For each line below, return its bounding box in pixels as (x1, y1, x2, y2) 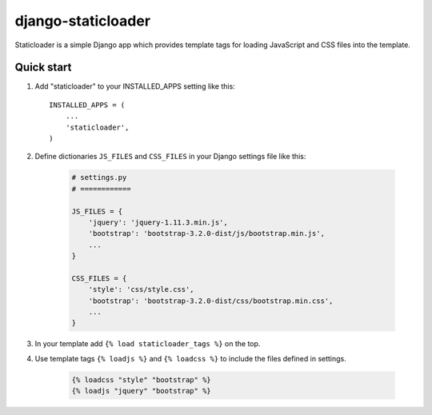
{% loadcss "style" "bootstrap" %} (71, 375, 211, 384)
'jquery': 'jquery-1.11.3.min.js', (88, 217, 228, 227)
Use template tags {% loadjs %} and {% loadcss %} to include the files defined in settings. (34, 353, 347, 363)
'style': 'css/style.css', (88, 285, 195, 294)
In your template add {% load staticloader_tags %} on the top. (34, 339, 261, 349)
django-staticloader (14, 12, 151, 30)
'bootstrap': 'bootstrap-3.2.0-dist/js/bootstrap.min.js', (88, 229, 326, 238)
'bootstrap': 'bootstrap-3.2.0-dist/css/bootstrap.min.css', (88, 296, 334, 305)
